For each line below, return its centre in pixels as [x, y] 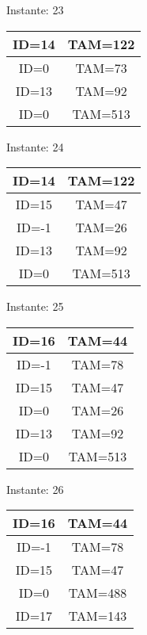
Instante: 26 [35, 489]
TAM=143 [98, 616]
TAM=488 [98, 593]
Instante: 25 [35, 306]
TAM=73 [101, 67]
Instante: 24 [35, 146]
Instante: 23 [35, 10]
